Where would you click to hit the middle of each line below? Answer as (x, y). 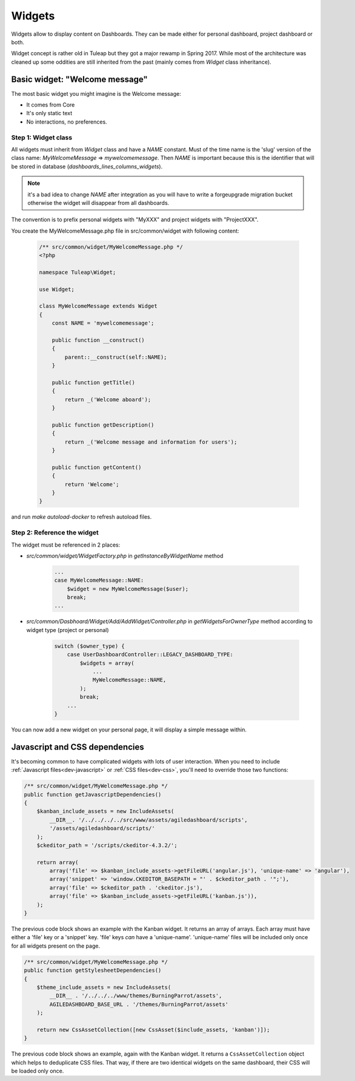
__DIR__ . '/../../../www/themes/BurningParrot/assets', (136, 996)
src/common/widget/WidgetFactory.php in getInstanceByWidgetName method (125, 556)
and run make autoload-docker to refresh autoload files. (81, 517)
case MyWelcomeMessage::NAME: (99, 580)
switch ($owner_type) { (90, 646)
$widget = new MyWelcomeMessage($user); (128, 589)
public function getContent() (97, 467)
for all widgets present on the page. (55, 946)
